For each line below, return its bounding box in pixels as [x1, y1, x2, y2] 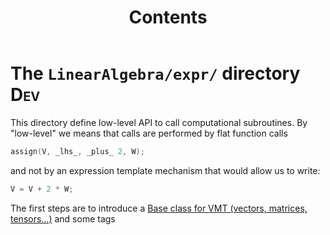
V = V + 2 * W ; [10, 184, 74, 194]
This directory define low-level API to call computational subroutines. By [10, 116, 308, 128]
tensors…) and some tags [10, 212, 116, 225]
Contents [128, 6, 208, 29]
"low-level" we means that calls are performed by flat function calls [10, 127, 288, 139]
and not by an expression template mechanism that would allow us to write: [10, 164, 321, 176]
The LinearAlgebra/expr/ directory [10, 62, 301, 85]
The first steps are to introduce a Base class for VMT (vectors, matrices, [10, 202, 308, 214]
